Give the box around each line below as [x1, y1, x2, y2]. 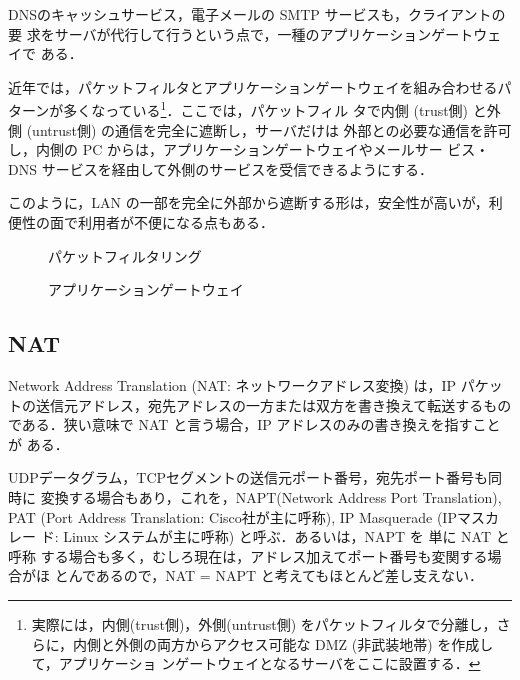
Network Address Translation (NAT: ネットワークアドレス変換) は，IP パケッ [8, 374, 503, 395]
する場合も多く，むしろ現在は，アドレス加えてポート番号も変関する [40, 545, 488, 566]
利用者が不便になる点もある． [77, 212, 274, 232]
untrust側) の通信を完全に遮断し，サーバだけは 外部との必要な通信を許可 [32, 119, 512, 140]
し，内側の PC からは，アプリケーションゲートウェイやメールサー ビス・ [8, 139, 490, 160]
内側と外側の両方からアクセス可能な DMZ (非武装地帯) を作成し [73, 633, 494, 654]
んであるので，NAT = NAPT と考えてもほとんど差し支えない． [68, 565, 483, 586]
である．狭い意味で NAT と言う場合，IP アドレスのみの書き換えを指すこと [8, 414, 501, 435]
